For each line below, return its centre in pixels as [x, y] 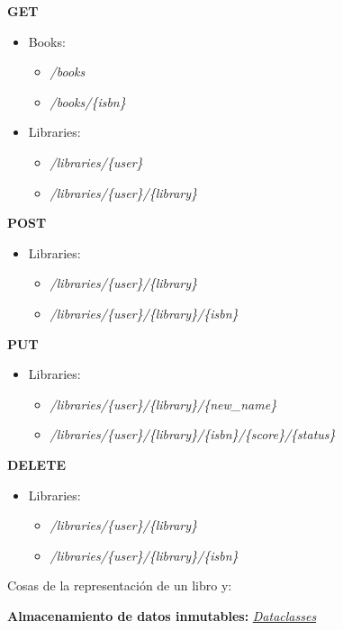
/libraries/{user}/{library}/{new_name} [163, 404]
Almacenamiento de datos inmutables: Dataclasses [162, 615]
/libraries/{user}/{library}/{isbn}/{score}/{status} [193, 434]
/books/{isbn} [88, 101]
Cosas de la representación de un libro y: [120, 585]
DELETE [36, 464]
